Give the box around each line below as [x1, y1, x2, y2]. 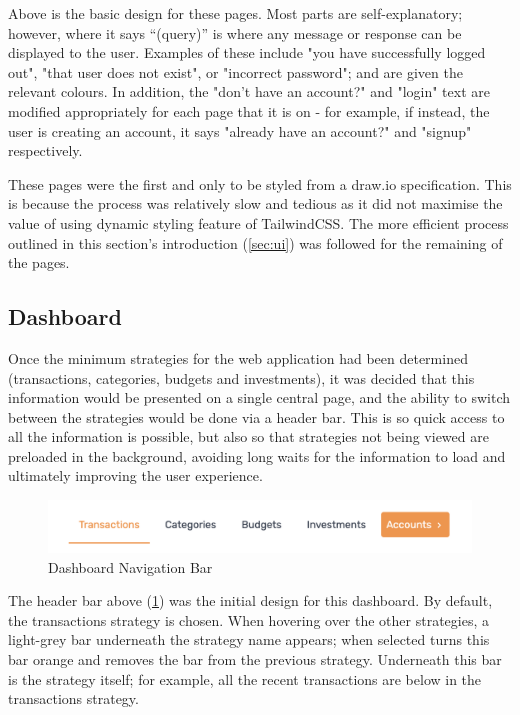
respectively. [8, 140, 83, 161]
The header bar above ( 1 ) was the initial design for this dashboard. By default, [8, 590, 493, 611]
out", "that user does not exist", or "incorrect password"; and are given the [8, 61, 463, 82]
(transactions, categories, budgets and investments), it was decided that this [8, 367, 475, 388]
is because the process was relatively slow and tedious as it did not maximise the [8, 193, 503, 214]
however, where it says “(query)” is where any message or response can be [8, 22, 462, 43]
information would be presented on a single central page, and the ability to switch [8, 387, 511, 408]
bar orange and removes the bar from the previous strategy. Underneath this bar [8, 649, 502, 670]
